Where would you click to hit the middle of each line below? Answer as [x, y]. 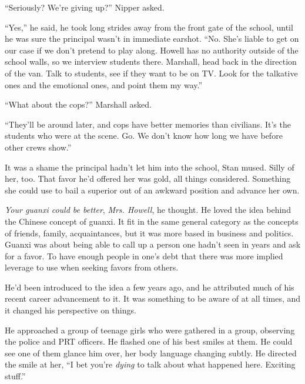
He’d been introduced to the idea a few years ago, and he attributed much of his [150, 287]
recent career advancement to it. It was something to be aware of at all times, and [153, 298]
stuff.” [15, 376]
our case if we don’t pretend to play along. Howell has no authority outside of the [152, 50]
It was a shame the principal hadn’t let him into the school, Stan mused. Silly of [150, 167]
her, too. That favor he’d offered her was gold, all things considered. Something [148, 178]
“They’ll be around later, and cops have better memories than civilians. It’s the [148, 124]
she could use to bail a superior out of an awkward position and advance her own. [152, 190]
